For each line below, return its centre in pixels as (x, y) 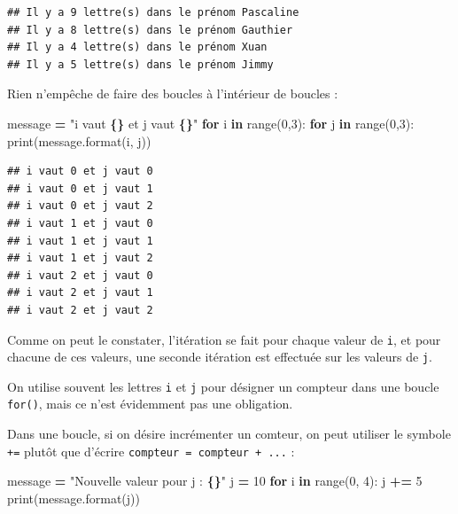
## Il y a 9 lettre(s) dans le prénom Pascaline (153, 12)
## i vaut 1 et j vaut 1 (80, 241)
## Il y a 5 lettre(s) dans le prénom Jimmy (140, 64)
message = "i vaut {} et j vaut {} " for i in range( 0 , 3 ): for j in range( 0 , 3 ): (211, 123)
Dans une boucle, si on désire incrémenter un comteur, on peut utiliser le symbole (229, 434)
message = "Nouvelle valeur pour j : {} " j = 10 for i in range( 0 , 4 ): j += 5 (215, 481)
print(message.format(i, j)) (79, 140)
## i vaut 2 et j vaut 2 (80, 310)
